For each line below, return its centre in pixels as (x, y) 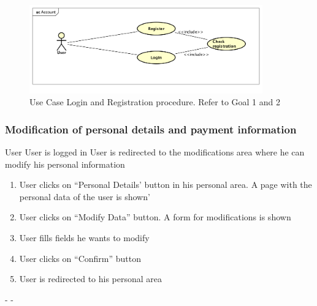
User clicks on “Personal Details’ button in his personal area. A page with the (166, 185)
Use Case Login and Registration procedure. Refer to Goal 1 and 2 (155, 102)
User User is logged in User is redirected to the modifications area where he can (155, 152)
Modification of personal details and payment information (151, 129)
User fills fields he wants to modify (84, 237)
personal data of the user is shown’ (85, 196)
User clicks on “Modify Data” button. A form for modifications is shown (155, 217)
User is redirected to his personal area (91, 279)
